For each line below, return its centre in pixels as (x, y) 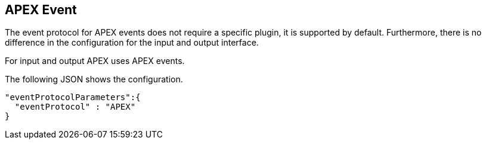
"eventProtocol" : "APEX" (75, 107)
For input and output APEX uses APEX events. (95, 61)
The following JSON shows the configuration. (94, 79)
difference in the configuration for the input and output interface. (132, 43)
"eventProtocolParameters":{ (73, 97)
